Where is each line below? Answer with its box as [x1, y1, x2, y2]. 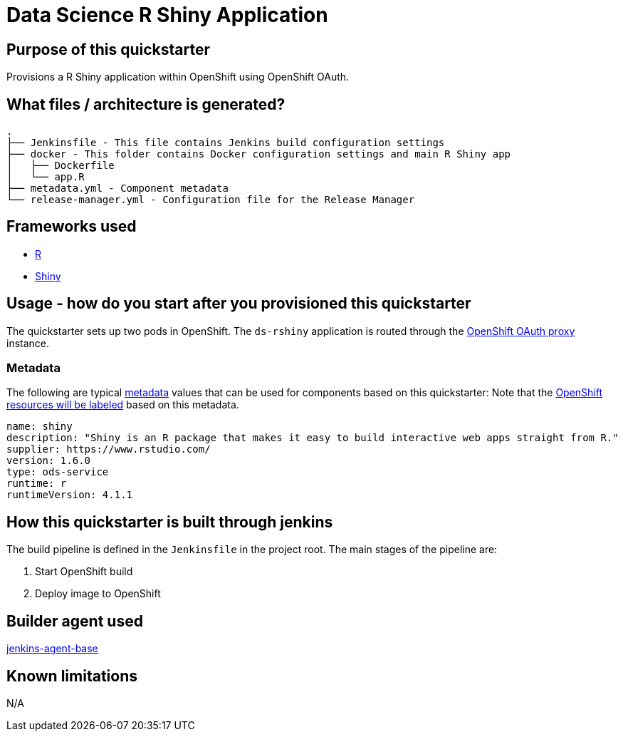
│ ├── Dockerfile [6, 160, 115, 172]
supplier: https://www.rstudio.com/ [6, 443, 211, 455]
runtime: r [6, 478, 67, 490]
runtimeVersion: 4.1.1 [6, 489, 133, 501]
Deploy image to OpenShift [35, 587, 161, 600]
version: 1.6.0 [6, 455, 91, 467]
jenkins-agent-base [6, 642, 98, 655]
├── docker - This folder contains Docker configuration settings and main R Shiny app [6, 148, 511, 160]
